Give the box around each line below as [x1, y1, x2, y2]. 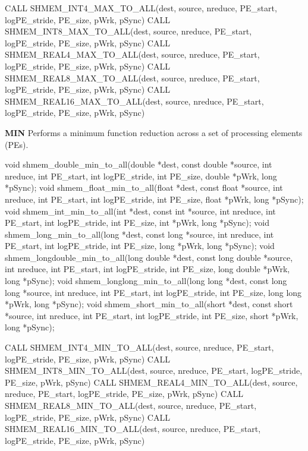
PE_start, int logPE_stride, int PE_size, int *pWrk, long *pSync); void [5, 216, 269, 229]
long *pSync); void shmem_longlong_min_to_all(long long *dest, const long [5, 275, 287, 287]
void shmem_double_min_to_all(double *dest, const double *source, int [5, 158, 272, 171]
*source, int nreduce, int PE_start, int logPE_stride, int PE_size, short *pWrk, [5, 309, 298, 321]
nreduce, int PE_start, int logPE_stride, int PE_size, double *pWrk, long [5, 169, 277, 182]
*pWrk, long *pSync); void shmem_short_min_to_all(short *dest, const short [5, 298, 293, 310]
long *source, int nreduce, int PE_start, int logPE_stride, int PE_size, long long [5, 286, 302, 298]
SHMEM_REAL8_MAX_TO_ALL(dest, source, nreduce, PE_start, [5, 71, 260, 84]
